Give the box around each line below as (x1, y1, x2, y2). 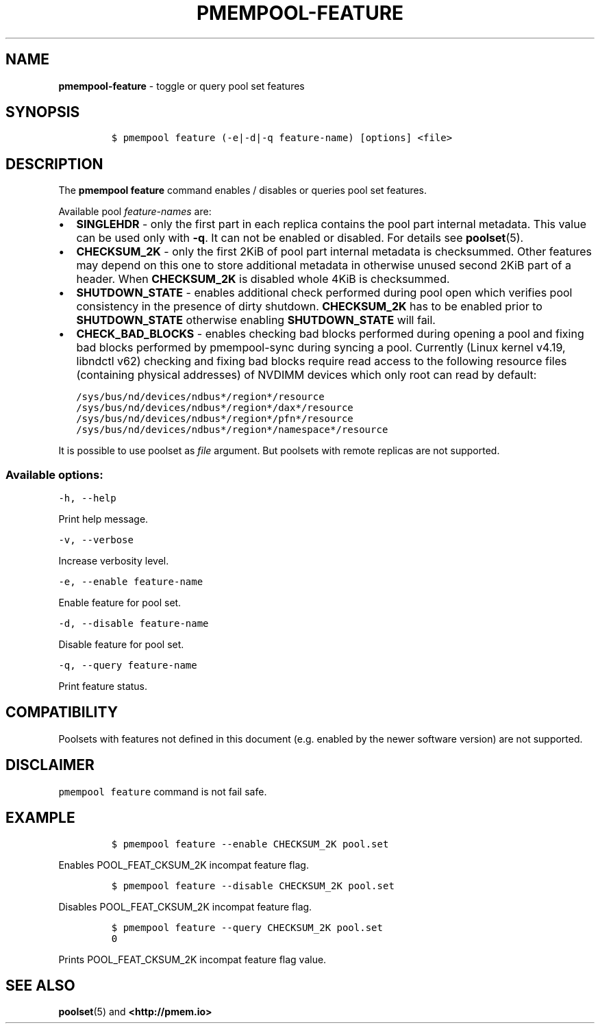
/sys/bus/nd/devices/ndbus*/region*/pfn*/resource (76, 413, 353, 425)
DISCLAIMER (5, 756, 95, 774)
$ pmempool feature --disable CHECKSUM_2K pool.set (111, 880, 395, 891)
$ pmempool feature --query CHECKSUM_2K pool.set (111, 921, 383, 933)
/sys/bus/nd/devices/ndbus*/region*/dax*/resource (76, 402, 353, 414)
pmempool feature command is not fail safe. (58, 785, 267, 797)
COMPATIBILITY (5, 704, 118, 721)
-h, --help (58, 493, 116, 504)
